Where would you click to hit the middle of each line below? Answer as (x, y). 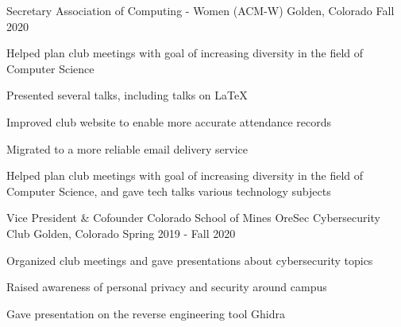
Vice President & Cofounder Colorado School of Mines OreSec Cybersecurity (193, 218)
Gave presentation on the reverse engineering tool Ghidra (146, 313)
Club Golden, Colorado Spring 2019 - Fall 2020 (121, 233)
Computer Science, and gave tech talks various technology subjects (169, 191)
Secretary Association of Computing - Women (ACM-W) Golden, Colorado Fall (200, 10)
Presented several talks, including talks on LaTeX (127, 95)
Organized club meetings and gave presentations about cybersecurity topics (190, 260)
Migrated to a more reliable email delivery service (127, 148)
